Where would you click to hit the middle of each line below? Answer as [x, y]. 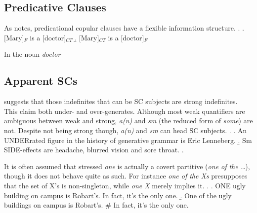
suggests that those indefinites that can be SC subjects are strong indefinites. [121, 101]
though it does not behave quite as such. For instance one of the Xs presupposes [126, 176]
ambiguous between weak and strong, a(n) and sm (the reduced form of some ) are [128, 121]
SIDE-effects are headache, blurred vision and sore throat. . [94, 150]
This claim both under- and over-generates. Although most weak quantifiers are [125, 111]
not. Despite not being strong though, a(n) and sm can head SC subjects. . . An [126, 130]
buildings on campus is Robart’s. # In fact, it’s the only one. [96, 205]
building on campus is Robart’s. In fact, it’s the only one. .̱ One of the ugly [118, 195]
